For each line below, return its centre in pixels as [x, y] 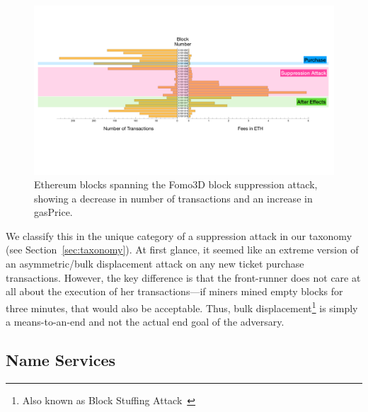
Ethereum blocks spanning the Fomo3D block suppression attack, [176, 184]
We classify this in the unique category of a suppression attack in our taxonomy [179, 235]
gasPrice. [53, 212]
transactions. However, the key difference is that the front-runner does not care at [183, 277]
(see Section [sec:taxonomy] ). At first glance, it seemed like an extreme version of [182, 250]
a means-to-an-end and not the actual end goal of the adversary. [145, 322]
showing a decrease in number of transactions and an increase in [173, 198]
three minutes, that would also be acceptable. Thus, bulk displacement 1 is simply [182, 307]
